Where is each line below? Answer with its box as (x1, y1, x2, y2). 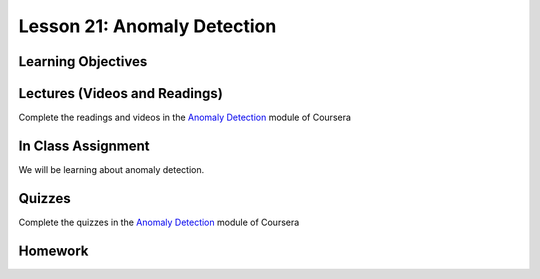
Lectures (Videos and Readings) (18, 85, 224, 102)
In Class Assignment (18, 137, 150, 154)
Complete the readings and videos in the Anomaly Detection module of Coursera (18, 111, 352, 124)
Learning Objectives (18, 53, 148, 70)
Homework (18, 242, 89, 259)
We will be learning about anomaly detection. (18, 163, 205, 175)
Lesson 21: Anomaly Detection (18, 15, 277, 37)
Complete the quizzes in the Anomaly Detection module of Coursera (18, 216, 300, 228)
